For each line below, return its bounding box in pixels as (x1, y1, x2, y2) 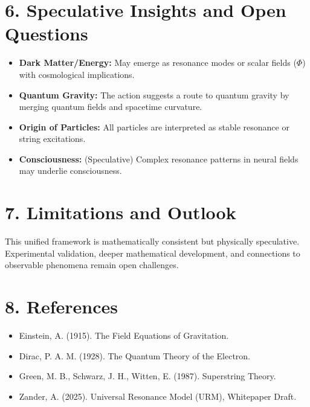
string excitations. (19, 132, 86, 145)
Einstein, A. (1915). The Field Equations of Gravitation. (19, 329, 229, 342)
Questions (5, 21, 88, 46)
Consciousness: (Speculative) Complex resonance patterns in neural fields (19, 152, 299, 165)
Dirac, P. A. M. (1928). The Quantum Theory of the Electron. (19, 349, 251, 362)
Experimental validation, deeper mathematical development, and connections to (5, 246, 300, 259)
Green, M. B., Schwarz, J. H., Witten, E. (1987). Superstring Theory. (19, 370, 276, 382)
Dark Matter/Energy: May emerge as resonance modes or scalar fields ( (19, 56, 297, 69)
